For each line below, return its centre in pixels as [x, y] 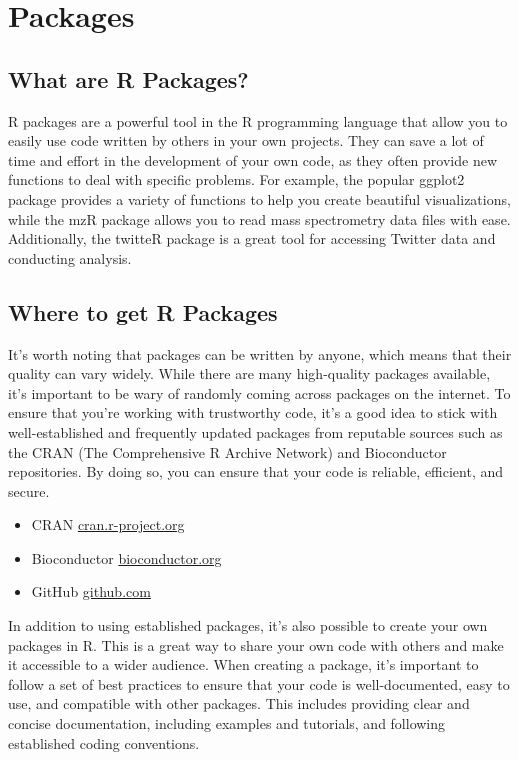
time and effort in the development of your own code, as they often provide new [253, 159]
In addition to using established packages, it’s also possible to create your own [248, 625]
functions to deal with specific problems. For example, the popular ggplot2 [236, 179]
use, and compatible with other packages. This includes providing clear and [239, 703]
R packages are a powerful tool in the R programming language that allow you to [258, 120]
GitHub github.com [91, 591]
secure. [29, 490]
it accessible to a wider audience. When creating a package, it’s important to [243, 664]
